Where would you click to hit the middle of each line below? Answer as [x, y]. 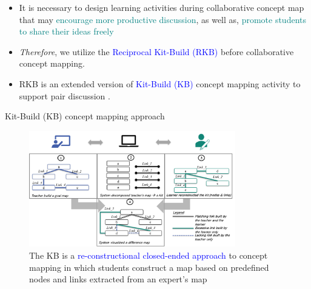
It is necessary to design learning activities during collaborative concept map [162, 7]
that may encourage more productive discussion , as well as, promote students [162, 19]
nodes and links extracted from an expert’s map [118, 279]
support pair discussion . [65, 95]
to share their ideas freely [66, 31]
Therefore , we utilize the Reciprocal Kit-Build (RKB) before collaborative [156, 51]
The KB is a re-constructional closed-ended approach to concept [149, 255]
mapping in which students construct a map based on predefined [149, 267]
